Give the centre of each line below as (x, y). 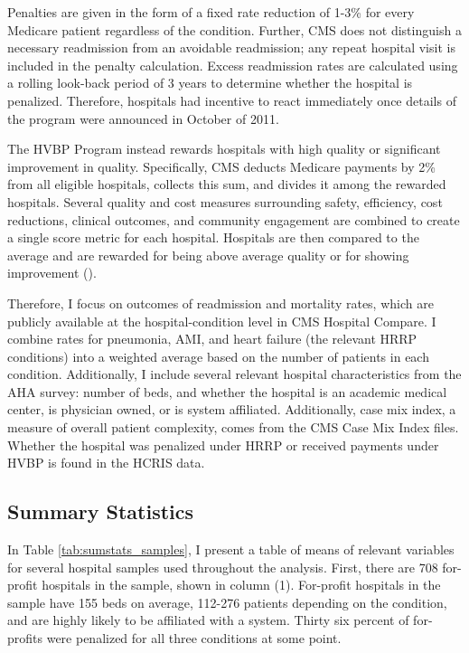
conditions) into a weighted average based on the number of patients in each (218, 356)
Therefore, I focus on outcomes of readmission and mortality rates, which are (220, 303)
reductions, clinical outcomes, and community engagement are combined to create (234, 219)
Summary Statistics (101, 511)
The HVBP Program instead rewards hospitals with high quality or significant (224, 149)
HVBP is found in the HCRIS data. (106, 463)
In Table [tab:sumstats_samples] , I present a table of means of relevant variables (231, 549)
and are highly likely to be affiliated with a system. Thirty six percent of (208, 620)
